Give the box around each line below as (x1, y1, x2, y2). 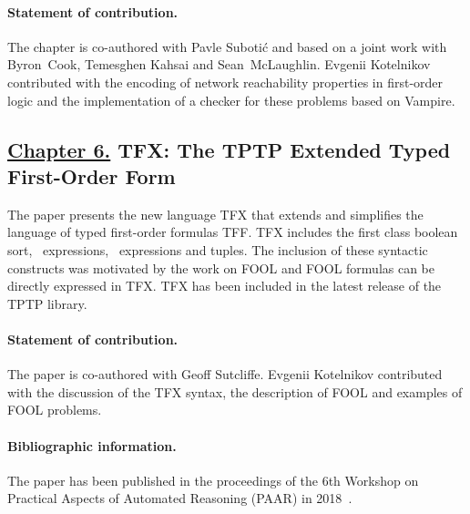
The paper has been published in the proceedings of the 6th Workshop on (7, 470, 419, 489)
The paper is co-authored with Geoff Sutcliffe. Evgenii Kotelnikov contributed (7, 365, 443, 384)
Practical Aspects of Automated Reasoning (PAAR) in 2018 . (7, 488, 352, 508)
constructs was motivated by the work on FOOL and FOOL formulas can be (7, 258, 435, 277)
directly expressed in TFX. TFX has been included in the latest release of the (7, 276, 442, 295)
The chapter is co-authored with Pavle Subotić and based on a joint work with (7, 36, 447, 56)
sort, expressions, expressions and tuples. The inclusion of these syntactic (7, 240, 428, 259)
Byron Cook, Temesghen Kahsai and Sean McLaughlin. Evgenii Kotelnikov (7, 55, 431, 74)
